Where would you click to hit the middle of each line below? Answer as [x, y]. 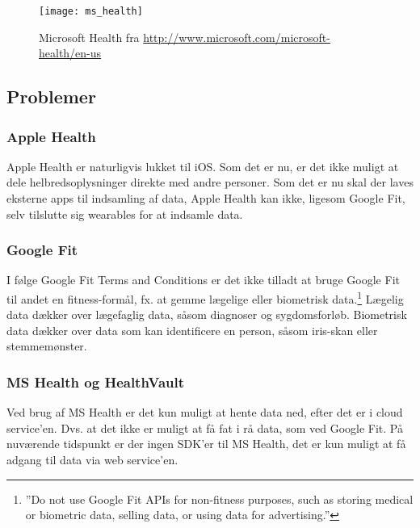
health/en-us [70, 53]
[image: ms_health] [91, 11]
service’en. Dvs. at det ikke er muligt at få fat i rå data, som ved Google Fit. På [205, 427]
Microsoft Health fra [89, 37]
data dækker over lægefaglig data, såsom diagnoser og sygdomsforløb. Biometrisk [207, 314]
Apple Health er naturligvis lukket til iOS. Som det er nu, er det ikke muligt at [203, 166]
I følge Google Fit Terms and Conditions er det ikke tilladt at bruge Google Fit [203, 280]
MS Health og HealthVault [96, 381]
